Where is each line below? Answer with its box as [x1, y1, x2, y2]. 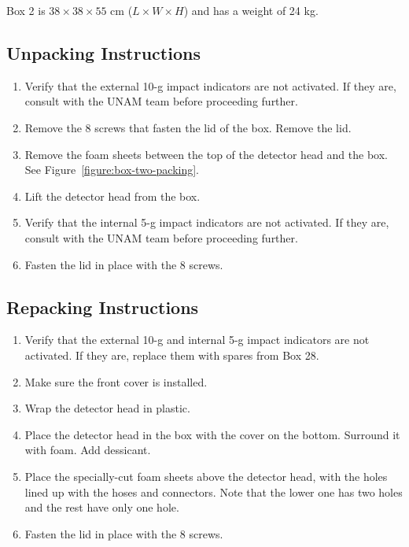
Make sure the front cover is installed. [24, 373, 208, 390]
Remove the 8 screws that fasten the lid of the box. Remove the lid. [24, 119, 352, 135]
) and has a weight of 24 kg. [183, 2, 319, 18]
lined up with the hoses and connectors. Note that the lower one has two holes [24, 483, 403, 500]
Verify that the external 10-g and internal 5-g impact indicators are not [24, 331, 370, 348]
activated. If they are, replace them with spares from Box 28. [24, 346, 319, 363]
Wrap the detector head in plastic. [24, 400, 190, 416]
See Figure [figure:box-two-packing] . [24, 161, 200, 178]
